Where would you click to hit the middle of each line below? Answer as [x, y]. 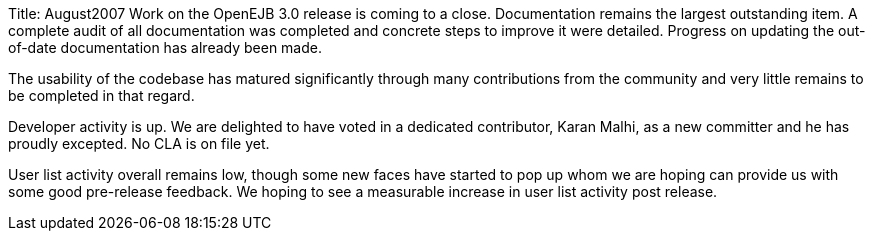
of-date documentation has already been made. [165, 47]
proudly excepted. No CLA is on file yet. [139, 143]
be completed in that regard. [101, 95]
